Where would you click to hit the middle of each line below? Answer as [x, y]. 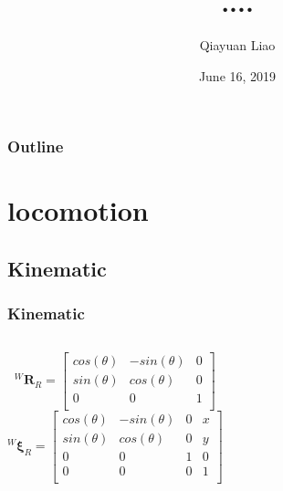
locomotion [78, 210]
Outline [36, 146]
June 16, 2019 [237, 75]
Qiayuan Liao [237, 45]
